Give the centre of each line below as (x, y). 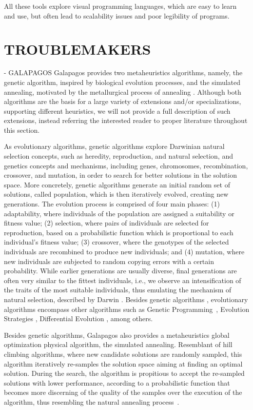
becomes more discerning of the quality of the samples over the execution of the (123, 392)
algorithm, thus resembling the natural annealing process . (92, 401)
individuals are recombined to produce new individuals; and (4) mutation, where (124, 251)
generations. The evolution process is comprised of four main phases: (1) (112, 204)
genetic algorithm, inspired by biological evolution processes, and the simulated (122, 82)
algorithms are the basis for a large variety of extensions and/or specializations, (123, 101)
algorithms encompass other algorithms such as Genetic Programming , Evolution (127, 309)
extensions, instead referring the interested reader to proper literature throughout (126, 120)
